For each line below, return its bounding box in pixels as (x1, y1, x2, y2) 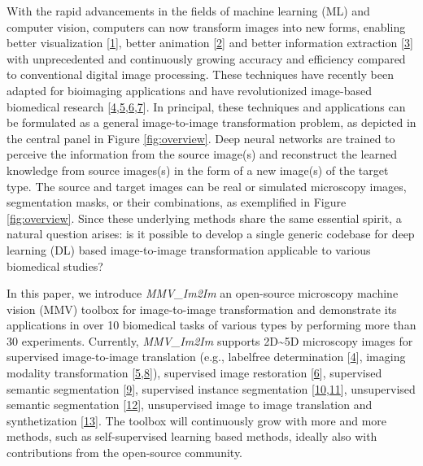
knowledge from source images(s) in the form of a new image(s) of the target (7, 161, 389, 178)
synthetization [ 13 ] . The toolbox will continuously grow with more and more (7, 412, 386, 429)
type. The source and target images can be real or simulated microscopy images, (7, 177, 407, 194)
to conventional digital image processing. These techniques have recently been (7, 66, 394, 83)
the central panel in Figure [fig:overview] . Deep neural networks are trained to (7, 129, 395, 146)
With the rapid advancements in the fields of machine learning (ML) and (7, 2, 370, 19)
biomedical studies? (7, 257, 103, 274)
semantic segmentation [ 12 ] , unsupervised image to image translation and (7, 396, 373, 413)
